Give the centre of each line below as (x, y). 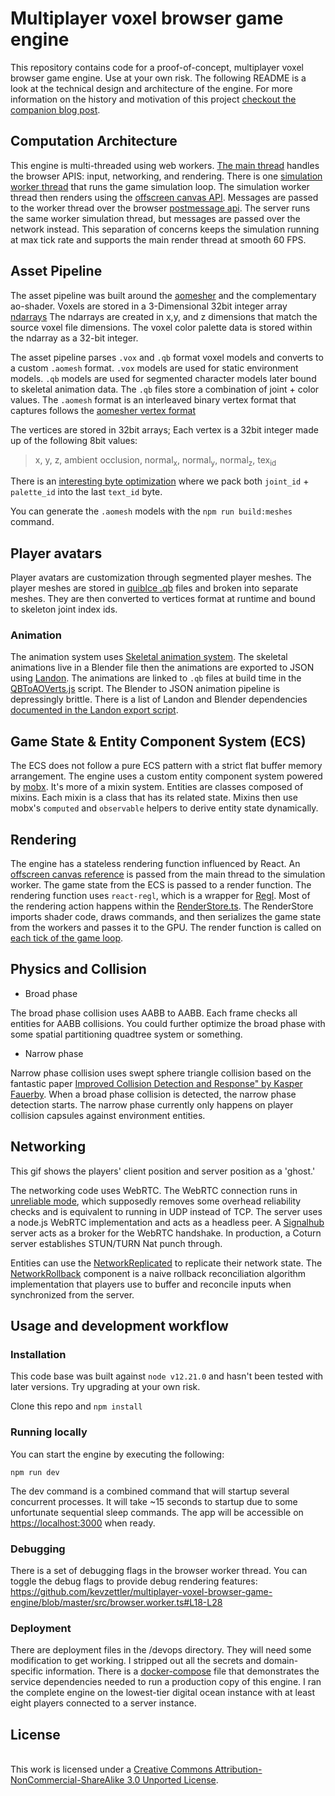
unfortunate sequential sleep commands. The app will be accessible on (157, 1512)
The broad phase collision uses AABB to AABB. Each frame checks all (154, 1013)
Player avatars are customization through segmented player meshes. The (161, 578)
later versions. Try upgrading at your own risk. (105, 1387)
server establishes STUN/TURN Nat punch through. (116, 1243)
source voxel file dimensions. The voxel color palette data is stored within (161, 327)
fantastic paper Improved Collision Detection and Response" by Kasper (156, 1083)
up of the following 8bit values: (74, 440)
